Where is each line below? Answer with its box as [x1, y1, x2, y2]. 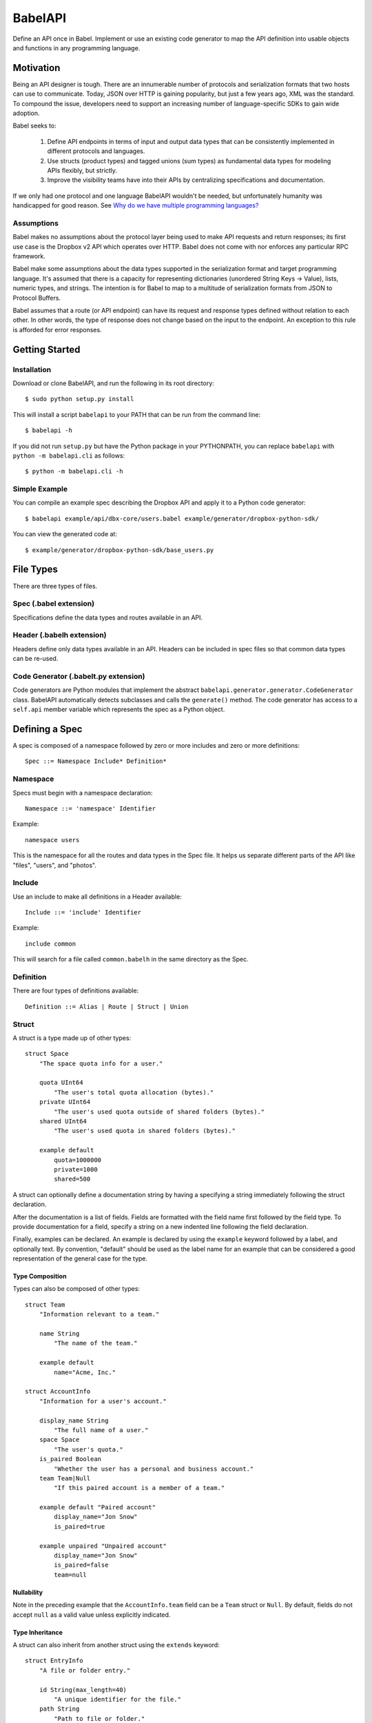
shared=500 [54, 1175, 91, 1183]
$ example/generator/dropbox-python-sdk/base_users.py [25, 546, 214, 554]
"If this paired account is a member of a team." [54, 1484, 225, 1492]
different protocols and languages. [47, 147, 145, 155]
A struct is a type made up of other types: [12, 1034, 132, 1042]
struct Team [25, 1301, 65, 1309]
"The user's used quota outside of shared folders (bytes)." [54, 1108, 265, 1116]
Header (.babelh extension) [12, 631, 107, 640]
